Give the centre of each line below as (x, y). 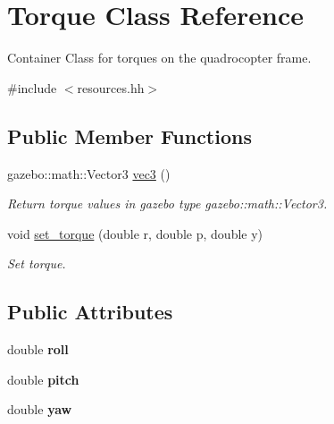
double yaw (40, 409)
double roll (38, 349)
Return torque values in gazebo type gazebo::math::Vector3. (167, 204)
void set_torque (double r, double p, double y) (135, 233)
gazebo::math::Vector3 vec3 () (89, 173)
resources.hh (111, 87)
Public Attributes (90, 312)
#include (32, 87)
